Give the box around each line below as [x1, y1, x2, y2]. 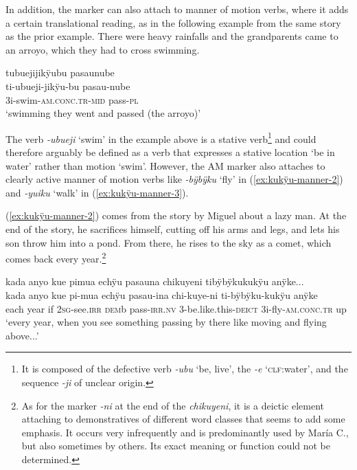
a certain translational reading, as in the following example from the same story [5, 15, 341, 30]
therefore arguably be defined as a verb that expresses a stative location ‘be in [5, 145, 335, 159]
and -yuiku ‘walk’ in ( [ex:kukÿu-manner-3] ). [5, 185, 189, 199]
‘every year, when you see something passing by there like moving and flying [5, 315, 327, 329]
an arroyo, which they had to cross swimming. [5, 42, 200, 56]
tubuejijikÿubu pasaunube [5, 65, 115, 80]
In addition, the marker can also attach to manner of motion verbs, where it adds [5, 2, 349, 16]
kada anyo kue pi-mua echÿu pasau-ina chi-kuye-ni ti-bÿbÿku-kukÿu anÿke [5, 288, 318, 302]
